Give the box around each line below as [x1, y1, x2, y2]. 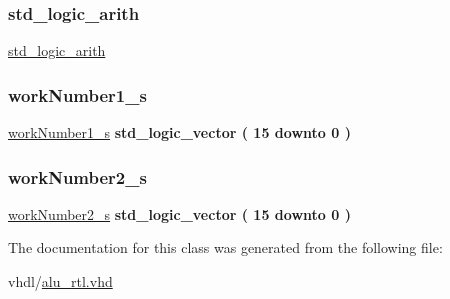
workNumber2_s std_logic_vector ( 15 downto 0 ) [8, 203, 351, 224]
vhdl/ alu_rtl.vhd [8, 271, 113, 292]
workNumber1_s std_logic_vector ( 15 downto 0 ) [8, 122, 351, 143]
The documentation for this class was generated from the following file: [8, 237, 443, 258]
